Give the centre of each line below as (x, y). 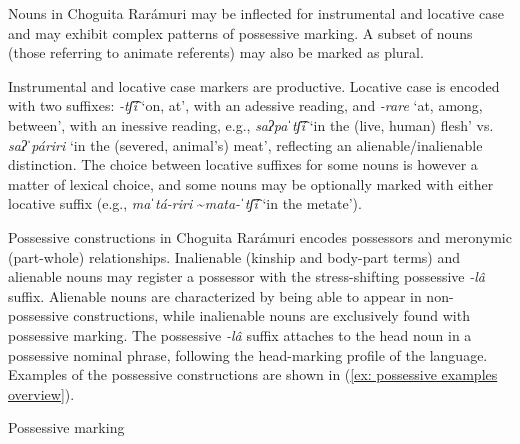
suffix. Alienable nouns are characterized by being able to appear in (215, 295)
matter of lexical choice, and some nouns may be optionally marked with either (251, 183)
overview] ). (41, 393)
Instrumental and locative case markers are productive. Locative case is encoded (254, 85)
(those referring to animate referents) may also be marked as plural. (216, 52)
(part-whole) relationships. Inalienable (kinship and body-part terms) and (234, 256)
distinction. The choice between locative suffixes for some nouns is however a (243, 164)
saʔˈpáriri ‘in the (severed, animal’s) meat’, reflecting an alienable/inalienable (245, 144)
